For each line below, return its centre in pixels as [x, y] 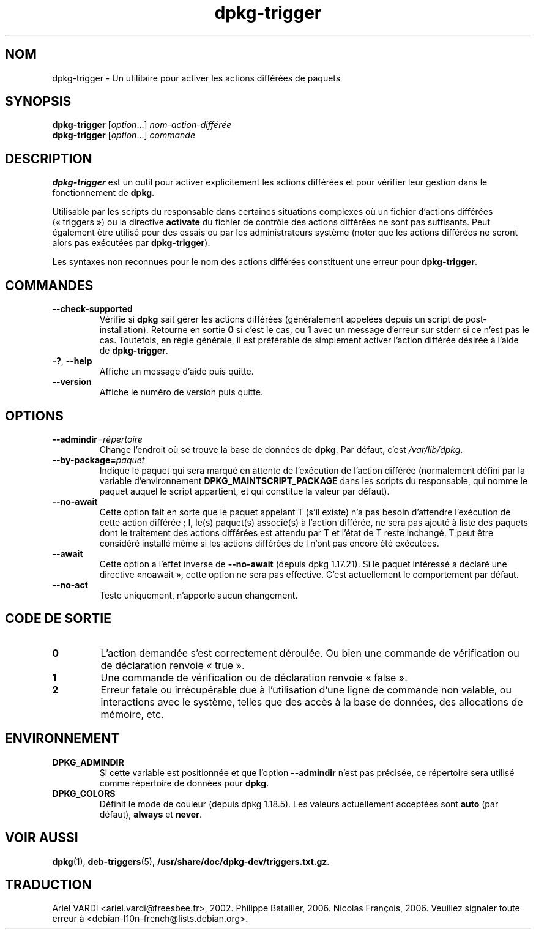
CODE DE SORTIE [58, 619]
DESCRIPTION [49, 159]
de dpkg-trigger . [134, 351]
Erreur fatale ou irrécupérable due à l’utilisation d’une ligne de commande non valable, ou [306, 689]
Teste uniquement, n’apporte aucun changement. [199, 595]
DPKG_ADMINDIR [88, 762]
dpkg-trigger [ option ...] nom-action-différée [142, 125]
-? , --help [72, 361]
